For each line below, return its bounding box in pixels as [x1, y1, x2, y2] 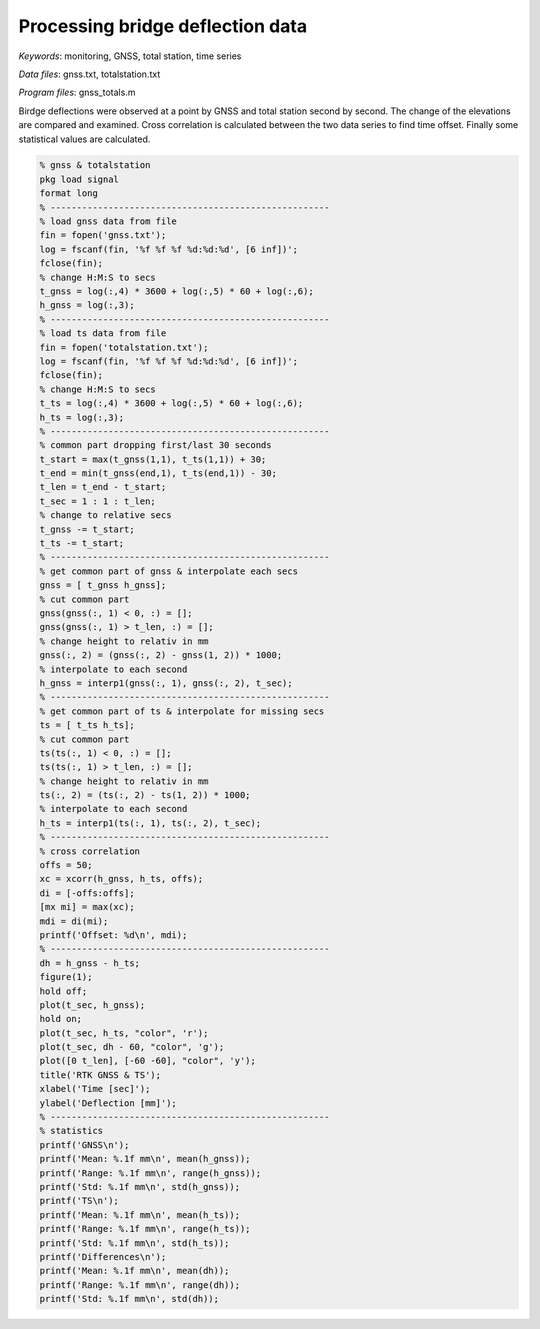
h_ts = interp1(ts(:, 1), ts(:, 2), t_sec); [39, 817, 262, 829]
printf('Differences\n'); [39, 1251, 167, 1262]
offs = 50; [39, 860, 93, 871]
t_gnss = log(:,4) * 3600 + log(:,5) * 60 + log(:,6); [39, 286, 314, 297]
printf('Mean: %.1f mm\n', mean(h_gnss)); [39, 1153, 251, 1165]
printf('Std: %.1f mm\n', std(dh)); [39, 1293, 220, 1305]
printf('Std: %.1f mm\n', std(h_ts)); [39, 1237, 230, 1249]
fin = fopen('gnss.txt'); [39, 230, 167, 241]
